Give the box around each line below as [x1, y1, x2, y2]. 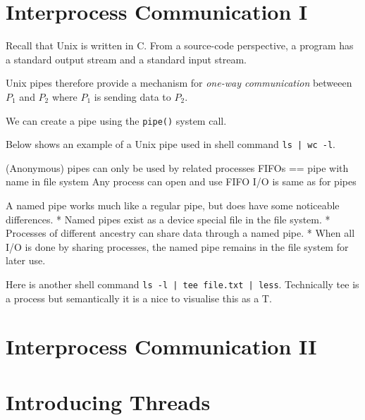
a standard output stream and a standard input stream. [6, 51, 247, 66]
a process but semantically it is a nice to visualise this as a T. [6, 290, 272, 305]
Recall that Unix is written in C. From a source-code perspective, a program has [6, 38, 354, 53]
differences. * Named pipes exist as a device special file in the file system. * [6, 211, 330, 226]
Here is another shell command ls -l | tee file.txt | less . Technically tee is [6, 276, 359, 291]
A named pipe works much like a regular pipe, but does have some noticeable [6, 198, 340, 212]
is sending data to [94, 89, 171, 104]
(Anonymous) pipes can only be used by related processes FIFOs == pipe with [6, 160, 349, 175]
